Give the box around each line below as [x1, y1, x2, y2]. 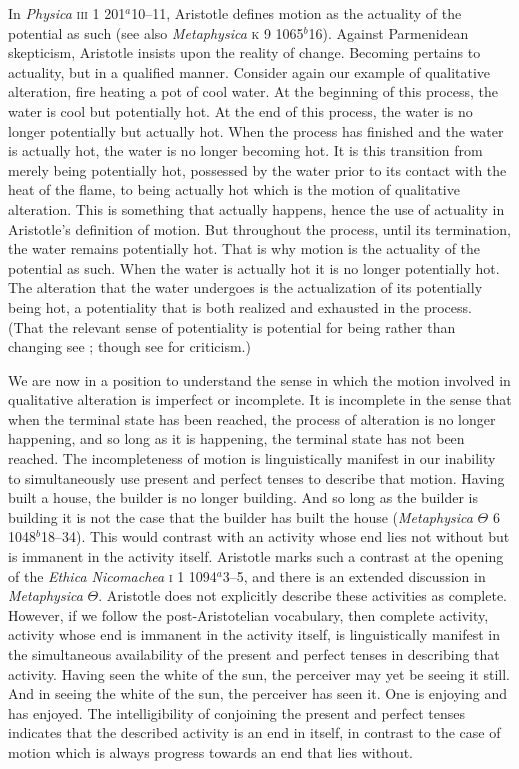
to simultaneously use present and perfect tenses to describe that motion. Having [8, 467, 505, 488]
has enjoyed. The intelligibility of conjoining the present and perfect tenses [8, 702, 465, 723]
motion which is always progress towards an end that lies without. [8, 741, 414, 762]
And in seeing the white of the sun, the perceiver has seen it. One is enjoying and [8, 683, 507, 704]
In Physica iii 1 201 [8, 3, 126, 23]
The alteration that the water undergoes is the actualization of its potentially [8, 277, 483, 298]
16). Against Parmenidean [308, 22, 469, 43]
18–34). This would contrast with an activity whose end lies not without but [40, 526, 510, 547]
